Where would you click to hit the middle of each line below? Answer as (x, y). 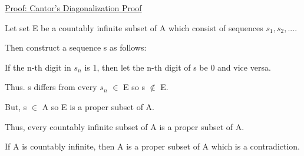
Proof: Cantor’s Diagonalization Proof (73, 8)
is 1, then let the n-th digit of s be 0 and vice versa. (178, 67)
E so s (134, 87)
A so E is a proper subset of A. (98, 106)
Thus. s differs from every (51, 87)
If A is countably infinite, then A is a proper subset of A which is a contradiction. (153, 146)
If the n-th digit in (38, 67)
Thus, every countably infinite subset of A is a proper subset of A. (125, 126)
